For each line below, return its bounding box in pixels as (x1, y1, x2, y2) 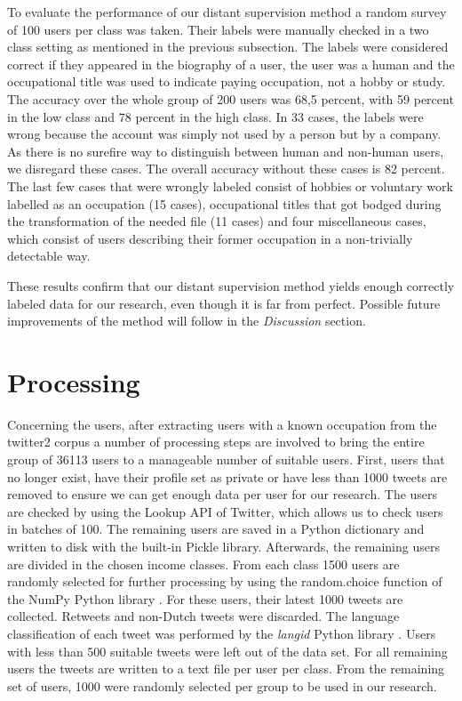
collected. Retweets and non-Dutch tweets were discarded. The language (7, 607, 400, 625)
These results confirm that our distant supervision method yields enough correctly (7, 276, 455, 294)
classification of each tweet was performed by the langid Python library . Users (7, 624, 436, 642)
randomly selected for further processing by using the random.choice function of (7, 572, 442, 591)
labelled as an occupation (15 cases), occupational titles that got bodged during (7, 194, 442, 213)
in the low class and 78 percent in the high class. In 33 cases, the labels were (7, 107, 424, 125)
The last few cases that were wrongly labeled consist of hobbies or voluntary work (7, 176, 453, 195)
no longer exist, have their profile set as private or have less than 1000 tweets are (7, 467, 448, 486)
